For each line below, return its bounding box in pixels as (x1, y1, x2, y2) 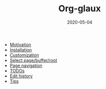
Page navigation (9, 62, 42, 68)
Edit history (9, 73, 33, 79)
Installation (9, 47, 32, 53)
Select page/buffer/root (9, 57, 58, 63)
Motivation (9, 41, 32, 47)
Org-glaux (58, 3, 101, 14)
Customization (9, 52, 39, 58)
